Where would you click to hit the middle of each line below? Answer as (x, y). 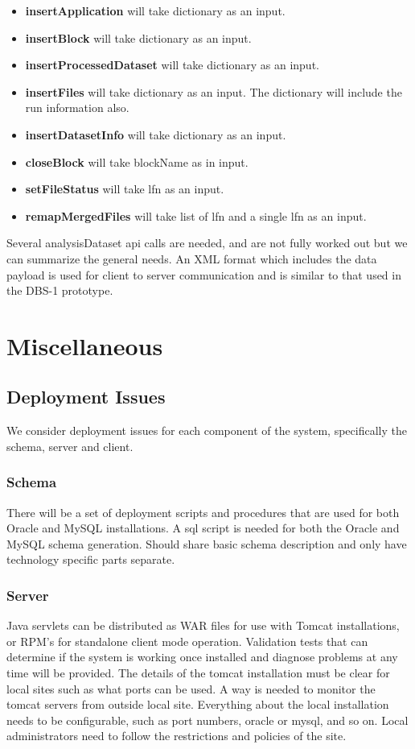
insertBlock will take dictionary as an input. (138, 37)
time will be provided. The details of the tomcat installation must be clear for (198, 673)
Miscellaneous (85, 345)
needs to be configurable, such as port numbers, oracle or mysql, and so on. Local (207, 720)
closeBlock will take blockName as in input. (137, 161)
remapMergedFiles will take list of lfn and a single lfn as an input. (196, 215)
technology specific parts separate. (91, 559)
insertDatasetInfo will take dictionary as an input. (156, 134)
